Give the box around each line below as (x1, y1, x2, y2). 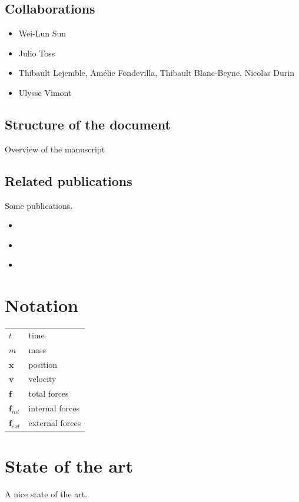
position (28, 358, 58, 370)
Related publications (5, 171, 132, 190)
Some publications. (5, 199, 73, 211)
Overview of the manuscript (5, 142, 105, 155)
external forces (28, 416, 81, 428)
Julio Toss (18, 46, 55, 59)
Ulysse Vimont (18, 86, 72, 98)
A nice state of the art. (5, 488, 88, 500)
